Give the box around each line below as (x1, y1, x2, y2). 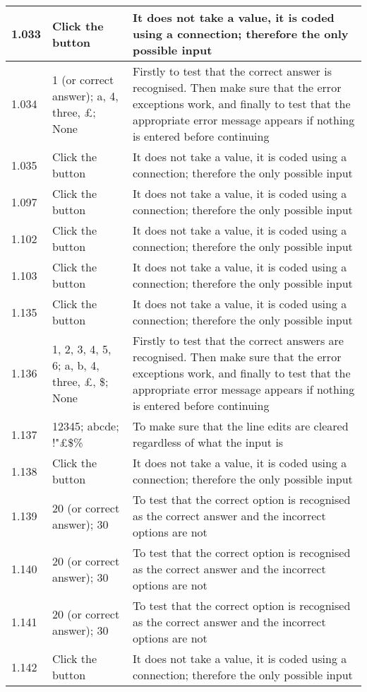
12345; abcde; (52, 418, 119, 434)
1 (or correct (52, 71, 114, 88)
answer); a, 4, (52, 87, 119, 104)
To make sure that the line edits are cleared (132, 418, 349, 434)
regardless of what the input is (132, 434, 284, 450)
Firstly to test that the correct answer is (132, 63, 332, 79)
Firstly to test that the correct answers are (132, 332, 344, 348)
